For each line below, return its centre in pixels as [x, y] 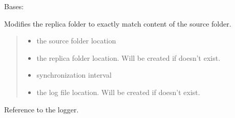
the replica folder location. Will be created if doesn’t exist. [129, 57]
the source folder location [76, 41]
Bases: [14, 6]
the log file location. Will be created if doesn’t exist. [118, 92]
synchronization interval [74, 75]
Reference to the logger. [41, 109]
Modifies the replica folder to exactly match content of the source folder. [118, 23]
